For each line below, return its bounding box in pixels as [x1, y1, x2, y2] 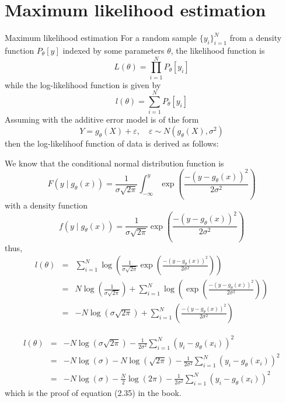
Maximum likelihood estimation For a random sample [5, 32, 197, 44]
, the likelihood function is [170, 44, 265, 56]
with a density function [5, 199, 88, 211]
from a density [229, 32, 282, 44]
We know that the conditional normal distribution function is [5, 157, 224, 169]
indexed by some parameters [62, 44, 165, 56]
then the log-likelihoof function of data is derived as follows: [5, 137, 219, 149]
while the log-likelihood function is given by [5, 78, 161, 91]
